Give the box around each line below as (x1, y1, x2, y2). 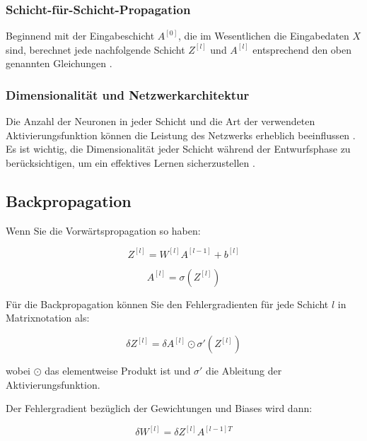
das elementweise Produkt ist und (45, 363, 191, 378)
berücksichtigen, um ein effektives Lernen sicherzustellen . (6, 155, 255, 170)
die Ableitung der (206, 363, 282, 378)
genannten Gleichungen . (6, 56, 112, 71)
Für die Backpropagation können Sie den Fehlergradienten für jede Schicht (6, 296, 329, 311)
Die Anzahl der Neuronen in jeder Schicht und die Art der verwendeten (6, 114, 315, 129)
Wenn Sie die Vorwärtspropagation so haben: (6, 223, 201, 237)
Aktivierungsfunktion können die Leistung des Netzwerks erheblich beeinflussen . (6, 127, 356, 142)
